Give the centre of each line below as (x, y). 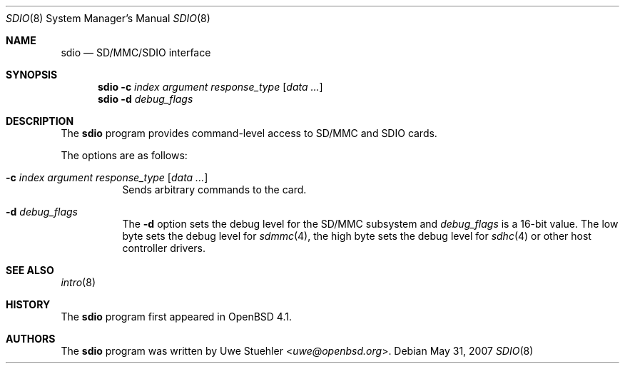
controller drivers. (164, 248)
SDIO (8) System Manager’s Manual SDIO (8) (108, 18)
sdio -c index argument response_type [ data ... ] (210, 87)
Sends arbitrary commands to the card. (214, 189)
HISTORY (28, 304)
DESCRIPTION (40, 121)
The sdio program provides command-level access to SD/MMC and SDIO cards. (249, 133)
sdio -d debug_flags (146, 99)
